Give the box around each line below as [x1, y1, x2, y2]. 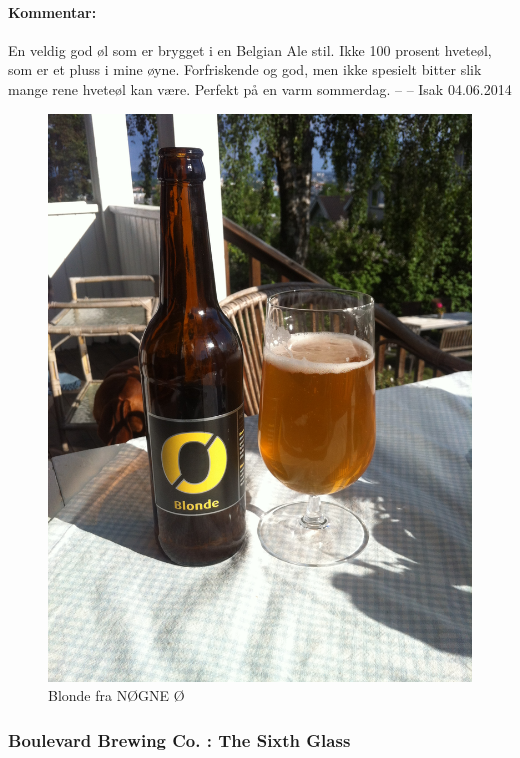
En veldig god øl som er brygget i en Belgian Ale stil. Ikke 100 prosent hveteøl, [8, 39, 492, 60]
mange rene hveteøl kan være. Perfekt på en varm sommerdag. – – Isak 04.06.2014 [8, 78, 512, 99]
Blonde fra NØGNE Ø [48, 685, 185, 706]
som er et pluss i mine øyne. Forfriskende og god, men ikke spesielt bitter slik [8, 59, 482, 80]
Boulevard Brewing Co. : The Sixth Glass [8, 727, 351, 752]
